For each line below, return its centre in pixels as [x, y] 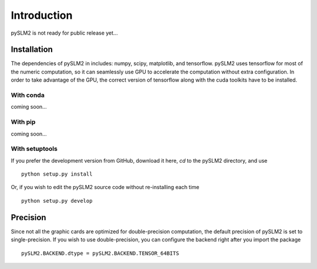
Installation [32, 50]
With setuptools [34, 149]
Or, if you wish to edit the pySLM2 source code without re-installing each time [105, 187]
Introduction [42, 15]
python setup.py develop [57, 201]
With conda [28, 95]
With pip [23, 122]
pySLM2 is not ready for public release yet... [64, 33]
